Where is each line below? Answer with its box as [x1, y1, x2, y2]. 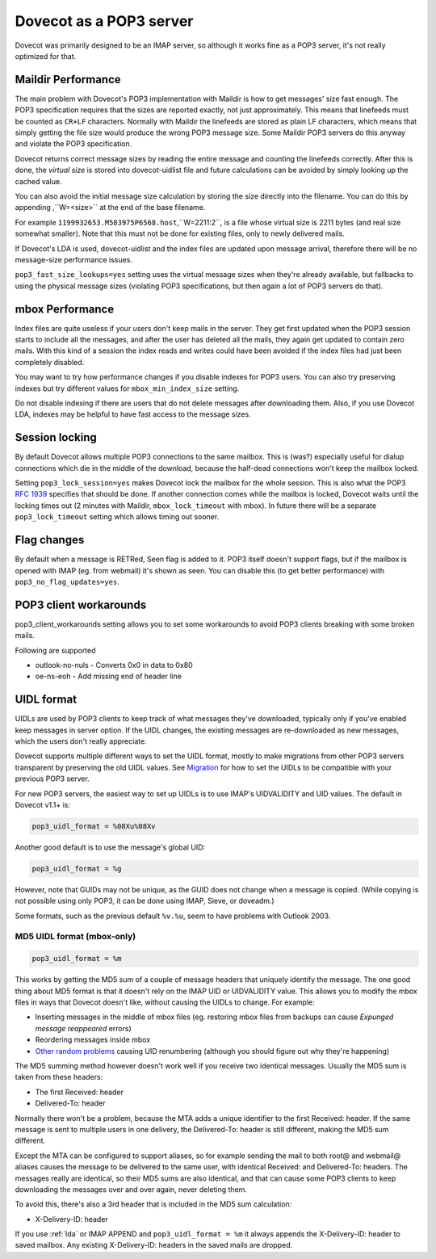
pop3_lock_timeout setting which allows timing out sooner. [15, 512, 220, 522]
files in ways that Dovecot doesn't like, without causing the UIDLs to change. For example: [15, 997, 315, 1007]
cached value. [15, 176, 62, 186]
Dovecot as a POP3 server [15, 12, 194, 30]
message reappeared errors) [35, 1023, 132, 1033]
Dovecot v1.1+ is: [15, 800, 70, 809]
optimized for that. [15, 51, 77, 61]
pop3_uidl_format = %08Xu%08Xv [31, 821, 157, 831]
